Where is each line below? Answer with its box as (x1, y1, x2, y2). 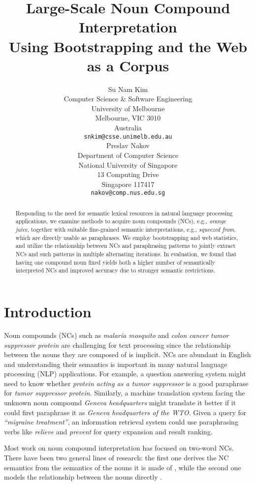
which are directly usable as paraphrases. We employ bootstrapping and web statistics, (15, 233, 238, 242)
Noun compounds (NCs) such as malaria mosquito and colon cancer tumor (4, 330, 229, 340)
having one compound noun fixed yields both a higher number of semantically (15, 258, 215, 266)
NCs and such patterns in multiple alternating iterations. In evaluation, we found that (15, 250, 237, 258)
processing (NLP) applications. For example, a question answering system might (4, 368, 246, 379)
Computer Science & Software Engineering (64, 93, 192, 104)
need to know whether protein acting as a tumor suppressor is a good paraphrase (4, 378, 249, 388)
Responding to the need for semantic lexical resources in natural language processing (15, 209, 233, 217)
